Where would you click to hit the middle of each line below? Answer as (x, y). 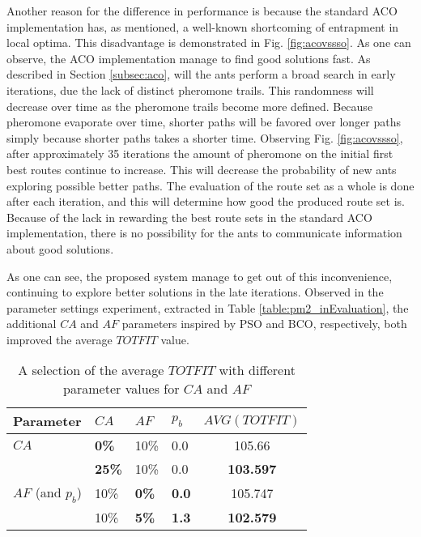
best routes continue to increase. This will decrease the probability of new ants (202, 169)
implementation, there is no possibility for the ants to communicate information (204, 233)
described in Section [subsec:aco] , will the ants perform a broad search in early (201, 74)
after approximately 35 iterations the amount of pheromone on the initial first (200, 153)
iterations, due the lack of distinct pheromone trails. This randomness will (190, 89)
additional (32, 324)
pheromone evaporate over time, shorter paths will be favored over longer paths (204, 122)
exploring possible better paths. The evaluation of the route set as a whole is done (210, 185)
